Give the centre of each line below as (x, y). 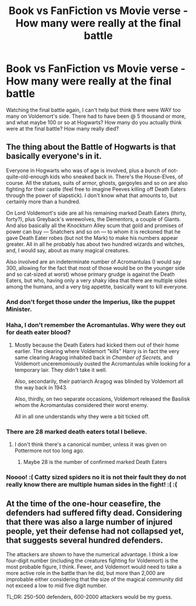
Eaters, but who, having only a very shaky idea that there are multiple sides (97, 280)
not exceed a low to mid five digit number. (56, 585)
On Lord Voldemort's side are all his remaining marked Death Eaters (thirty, (96, 213)
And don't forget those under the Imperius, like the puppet (91, 302)
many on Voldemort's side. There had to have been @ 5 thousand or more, (96, 116)
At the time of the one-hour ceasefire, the (83, 504)
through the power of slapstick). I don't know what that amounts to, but (92, 195)
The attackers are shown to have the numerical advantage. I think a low (92, 554)
